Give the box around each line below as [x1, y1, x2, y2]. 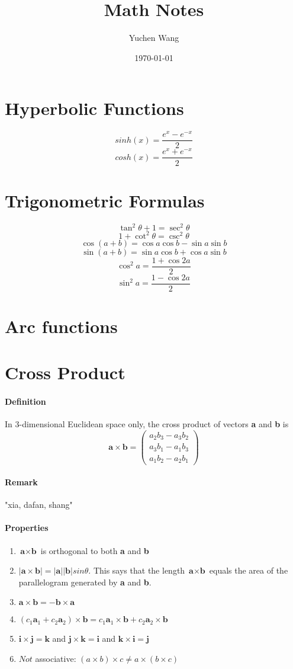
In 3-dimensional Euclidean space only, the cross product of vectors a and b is [5, 418, 289, 430]
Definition [5, 395, 46, 408]
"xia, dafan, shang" [5, 498, 73, 511]
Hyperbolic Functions [5, 96, 184, 120]
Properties [5, 521, 49, 534]
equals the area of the [209, 564, 288, 577]
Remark [5, 476, 38, 488]
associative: [35, 652, 76, 665]
